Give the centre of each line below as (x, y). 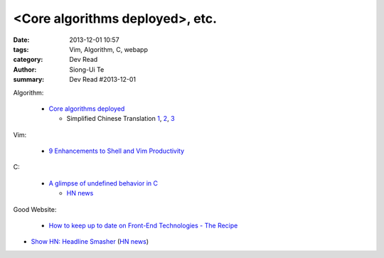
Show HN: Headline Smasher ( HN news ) (90, 242)
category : (28, 60)
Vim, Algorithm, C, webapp (109, 49)
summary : (29, 80)
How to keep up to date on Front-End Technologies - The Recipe (143, 226)
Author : (25, 69)
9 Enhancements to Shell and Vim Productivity (117, 151)
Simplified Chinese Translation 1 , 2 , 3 (121, 119)
